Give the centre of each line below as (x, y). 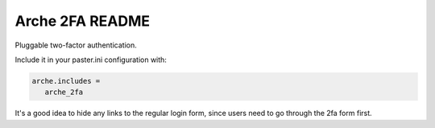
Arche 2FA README (83, 21)
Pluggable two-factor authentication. (76, 45)
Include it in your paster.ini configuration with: (91, 60)
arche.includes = (66, 81)
